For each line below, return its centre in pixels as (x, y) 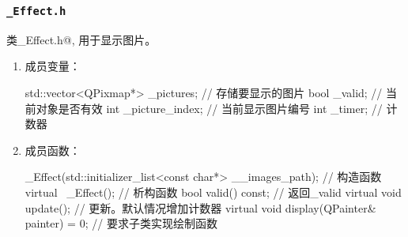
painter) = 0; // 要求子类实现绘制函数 (121, 223)
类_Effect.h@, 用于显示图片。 (81, 39)
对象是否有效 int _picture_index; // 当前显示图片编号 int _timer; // (209, 108)
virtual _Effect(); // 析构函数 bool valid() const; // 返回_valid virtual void (213, 192)
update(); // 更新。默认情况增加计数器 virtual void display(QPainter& (200, 207)
